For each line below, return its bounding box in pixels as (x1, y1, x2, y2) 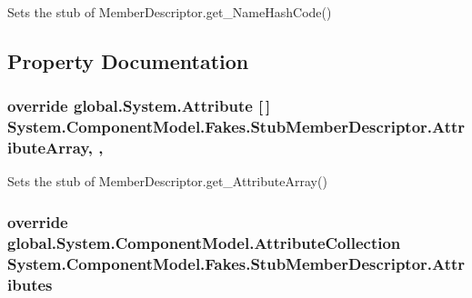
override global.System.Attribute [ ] (7, 94, 271, 117)
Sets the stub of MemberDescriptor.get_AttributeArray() (7, 172, 327, 191)
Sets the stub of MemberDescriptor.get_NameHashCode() (7, 3, 332, 21)
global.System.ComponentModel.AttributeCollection (7, 231, 401, 253)
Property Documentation (7, 46, 249, 74)
